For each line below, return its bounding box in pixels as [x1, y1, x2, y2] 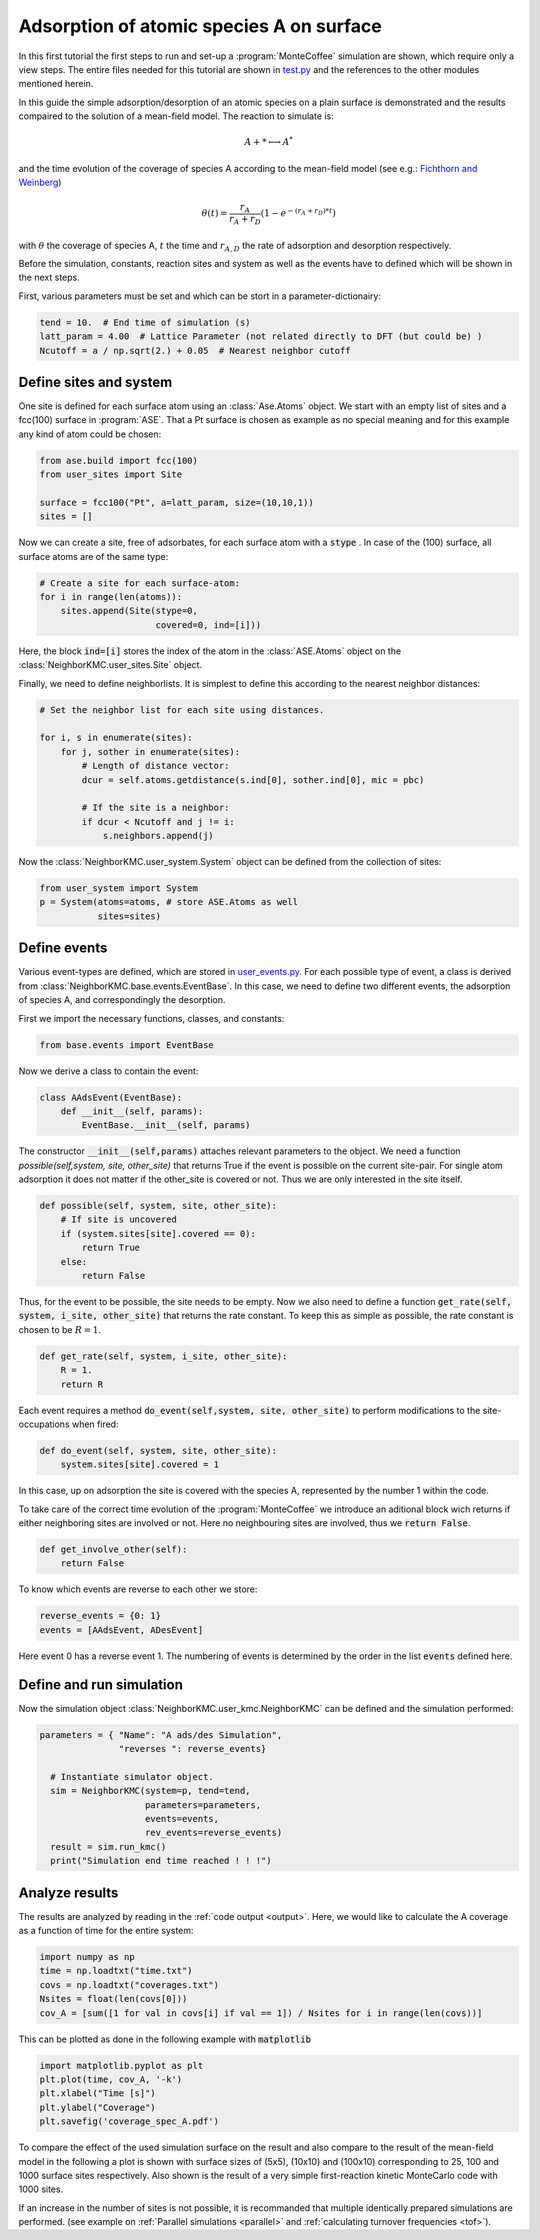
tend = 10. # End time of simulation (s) [39, 316, 251, 328]
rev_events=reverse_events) [145, 1827, 283, 1839]
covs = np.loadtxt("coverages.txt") [39, 1979, 220, 1990]
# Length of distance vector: [81, 760, 230, 772]
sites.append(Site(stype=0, [60, 605, 199, 617]
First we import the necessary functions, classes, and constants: [18, 1012, 285, 1024]
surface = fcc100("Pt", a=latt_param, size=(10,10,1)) [39, 496, 314, 508]
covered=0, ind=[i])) [155, 619, 262, 630]
